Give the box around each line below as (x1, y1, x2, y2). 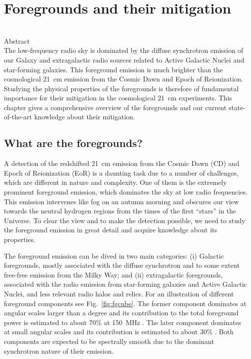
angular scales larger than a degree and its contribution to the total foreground (4, 308, 239, 318)
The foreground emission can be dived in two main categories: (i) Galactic (4, 250, 224, 261)
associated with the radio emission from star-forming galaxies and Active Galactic (4, 279, 247, 289)
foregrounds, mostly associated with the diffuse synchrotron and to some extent (4, 260, 240, 270)
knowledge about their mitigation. (34, 112, 135, 122)
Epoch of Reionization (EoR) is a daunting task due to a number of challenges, (4, 167, 239, 178)
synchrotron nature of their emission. (4, 345, 114, 356)
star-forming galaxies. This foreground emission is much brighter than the (4, 64, 223, 74)
